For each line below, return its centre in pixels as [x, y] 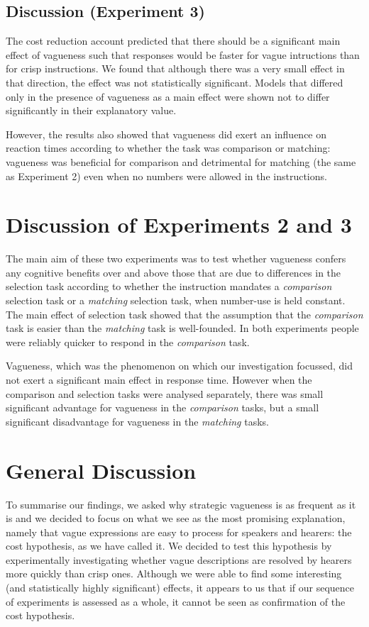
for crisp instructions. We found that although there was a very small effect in [175, 68]
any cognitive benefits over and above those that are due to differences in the [174, 272]
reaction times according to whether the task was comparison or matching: [168, 148]
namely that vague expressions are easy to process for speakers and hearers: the [179, 532]
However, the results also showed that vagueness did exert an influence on [166, 134]
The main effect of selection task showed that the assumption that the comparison [184, 314]
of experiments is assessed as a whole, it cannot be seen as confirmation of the [176, 601]
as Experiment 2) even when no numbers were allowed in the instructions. [166, 176]
